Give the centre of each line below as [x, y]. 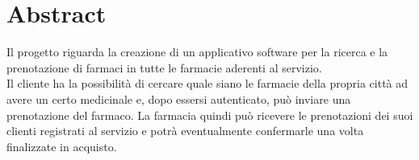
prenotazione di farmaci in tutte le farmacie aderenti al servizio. [164, 67]
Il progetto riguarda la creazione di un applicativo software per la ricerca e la [197, 52]
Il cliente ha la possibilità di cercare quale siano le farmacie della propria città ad [207, 83]
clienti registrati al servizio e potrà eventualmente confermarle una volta [185, 131]
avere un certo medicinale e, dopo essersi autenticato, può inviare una [179, 98]
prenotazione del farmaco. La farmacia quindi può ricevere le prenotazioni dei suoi [210, 115]
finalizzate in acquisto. [62, 146]
